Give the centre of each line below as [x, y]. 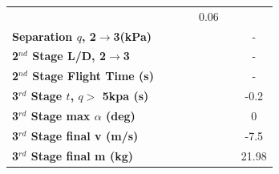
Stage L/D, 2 [69, 56]
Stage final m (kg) [82, 155]
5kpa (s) [125, 96]
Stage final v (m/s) [85, 135]
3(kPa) [132, 36]
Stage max [61, 115]
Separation [42, 36]
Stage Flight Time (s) [93, 76]
